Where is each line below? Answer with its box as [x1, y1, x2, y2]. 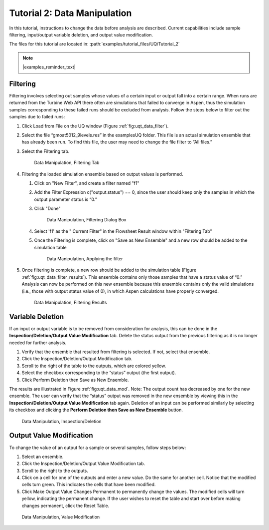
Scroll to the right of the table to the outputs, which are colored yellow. [21, 363, 166, 369]
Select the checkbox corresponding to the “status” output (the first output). [21, 370, 176, 376]
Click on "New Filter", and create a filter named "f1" [34, 180, 139, 186]
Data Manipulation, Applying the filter [46, 256, 123, 262]
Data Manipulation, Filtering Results [34, 300, 107, 305]
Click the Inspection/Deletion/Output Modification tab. [21, 356, 133, 362]
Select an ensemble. [21, 454, 64, 460]
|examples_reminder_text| [22, 64, 76, 70]
